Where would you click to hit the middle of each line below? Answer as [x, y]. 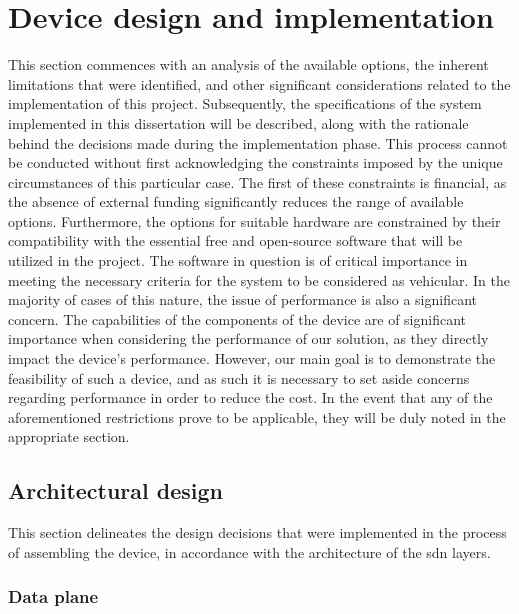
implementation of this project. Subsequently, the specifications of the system [245, 103]
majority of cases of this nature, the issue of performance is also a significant [242, 299]
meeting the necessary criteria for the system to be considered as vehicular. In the [259, 279]
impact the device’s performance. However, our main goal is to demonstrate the [252, 358]
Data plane [53, 596]
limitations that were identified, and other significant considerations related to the [259, 83]
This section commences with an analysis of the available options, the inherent [248, 64]
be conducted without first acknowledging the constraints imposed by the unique [255, 162]
